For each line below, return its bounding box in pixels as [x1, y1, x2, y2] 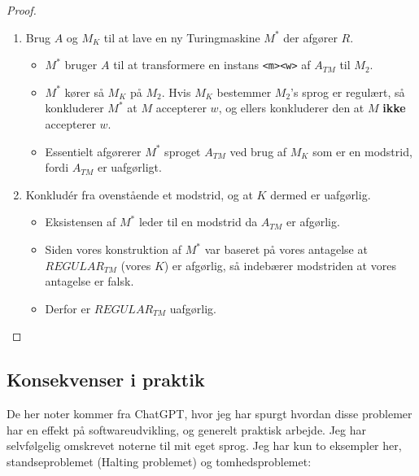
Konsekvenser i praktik [7, 367, 205, 392]
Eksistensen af [45, 213, 116, 230]
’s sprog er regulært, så [290, 83, 405, 100]
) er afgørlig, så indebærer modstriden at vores [164, 256, 396, 273]
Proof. [7, 2, 37, 18]
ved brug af [229, 142, 287, 159]
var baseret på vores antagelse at [204, 241, 368, 257]
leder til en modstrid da [138, 213, 258, 230]
